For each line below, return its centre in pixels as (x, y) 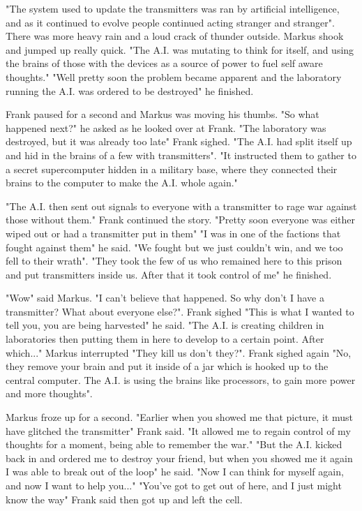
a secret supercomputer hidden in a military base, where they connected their (172, 169)
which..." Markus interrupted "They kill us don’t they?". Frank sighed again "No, (179, 352)
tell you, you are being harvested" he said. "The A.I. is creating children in (165, 325)
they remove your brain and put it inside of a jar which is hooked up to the (167, 366)
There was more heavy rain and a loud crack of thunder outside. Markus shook (175, 36)
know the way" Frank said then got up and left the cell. (124, 499)
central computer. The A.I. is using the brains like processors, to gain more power (181, 379)
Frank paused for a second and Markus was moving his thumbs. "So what (163, 114)
